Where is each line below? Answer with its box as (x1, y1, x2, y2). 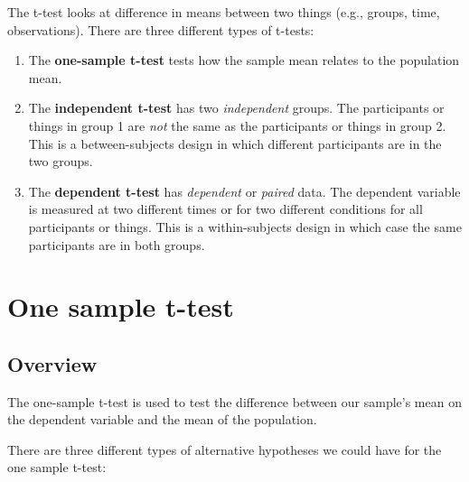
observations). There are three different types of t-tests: (7, 20, 314, 39)
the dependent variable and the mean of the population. (7, 410, 317, 429)
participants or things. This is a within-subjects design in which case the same (28, 217, 462, 236)
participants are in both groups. (28, 235, 205, 254)
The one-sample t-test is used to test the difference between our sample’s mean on (7, 392, 462, 411)
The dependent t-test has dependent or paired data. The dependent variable (28, 181, 461, 200)
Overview (7, 349, 98, 377)
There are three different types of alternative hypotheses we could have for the (7, 440, 442, 459)
